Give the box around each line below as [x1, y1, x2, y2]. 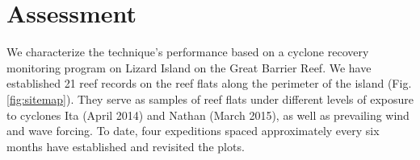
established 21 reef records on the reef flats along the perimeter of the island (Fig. [6, 75, 412, 92]
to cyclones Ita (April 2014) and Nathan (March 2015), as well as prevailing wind [6, 106, 409, 123]
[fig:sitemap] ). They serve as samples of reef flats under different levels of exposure [6, 90, 414, 107]
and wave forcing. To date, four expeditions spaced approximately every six [6, 122, 380, 139]
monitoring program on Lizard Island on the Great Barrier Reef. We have [6, 59, 372, 76]
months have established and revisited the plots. [6, 137, 245, 154]
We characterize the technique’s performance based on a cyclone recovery [6, 43, 369, 60]
